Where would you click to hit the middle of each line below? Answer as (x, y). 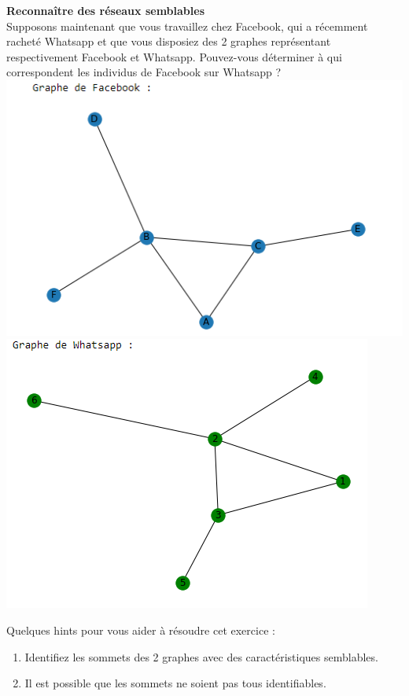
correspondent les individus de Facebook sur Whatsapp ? (144, 72)
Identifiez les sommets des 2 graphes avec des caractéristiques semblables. (201, 656)
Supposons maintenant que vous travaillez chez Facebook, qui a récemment (187, 26)
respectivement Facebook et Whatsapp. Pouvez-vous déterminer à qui (174, 56)
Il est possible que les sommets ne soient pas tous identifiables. (175, 683)
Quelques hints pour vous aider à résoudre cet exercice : (141, 630)
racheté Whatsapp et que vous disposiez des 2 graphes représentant (169, 41)
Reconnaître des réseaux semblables (105, 10)
